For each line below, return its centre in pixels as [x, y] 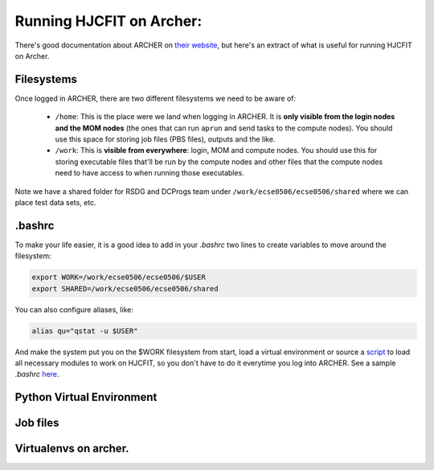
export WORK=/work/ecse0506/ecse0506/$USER [119, 277]
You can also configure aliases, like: [74, 309]
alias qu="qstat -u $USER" [85, 331]
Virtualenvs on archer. [72, 449]
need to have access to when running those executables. [149, 173]
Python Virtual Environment [86, 397]
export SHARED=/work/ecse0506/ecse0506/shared [125, 289]
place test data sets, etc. [55, 202]
